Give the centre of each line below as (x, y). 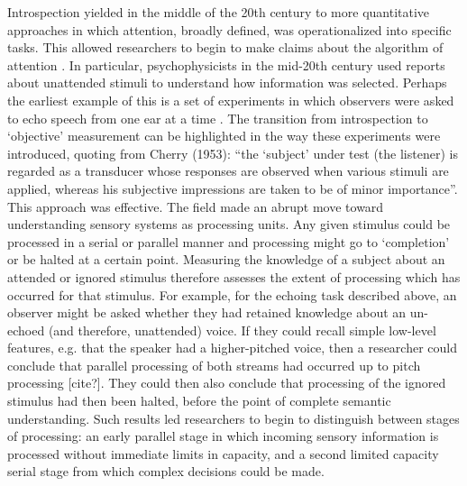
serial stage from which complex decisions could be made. (166, 471)
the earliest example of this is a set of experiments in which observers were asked (231, 100)
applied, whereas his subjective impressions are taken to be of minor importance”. (233, 188)
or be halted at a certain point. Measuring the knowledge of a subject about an (226, 259)
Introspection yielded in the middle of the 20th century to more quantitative (219, 12)
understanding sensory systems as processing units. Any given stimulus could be (229, 224)
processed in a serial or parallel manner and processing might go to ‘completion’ (229, 241)
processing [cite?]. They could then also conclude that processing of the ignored (227, 383)
